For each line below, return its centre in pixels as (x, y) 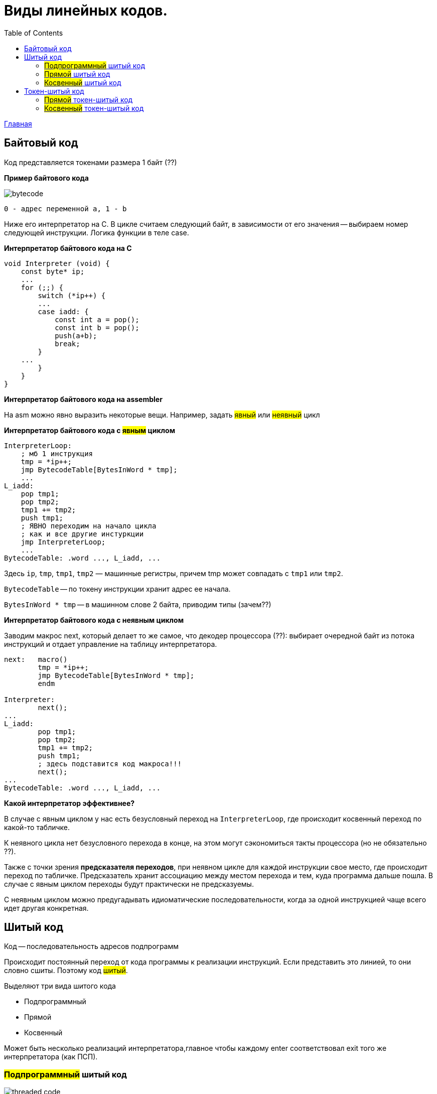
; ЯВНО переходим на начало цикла (89, 526)
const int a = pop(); (97, 319)
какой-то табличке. (37, 827)
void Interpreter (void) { (57, 263)
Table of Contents (34, 33)
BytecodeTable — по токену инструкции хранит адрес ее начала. (117, 589)
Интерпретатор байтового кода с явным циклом (90, 430)
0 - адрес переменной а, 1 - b (65, 209)
